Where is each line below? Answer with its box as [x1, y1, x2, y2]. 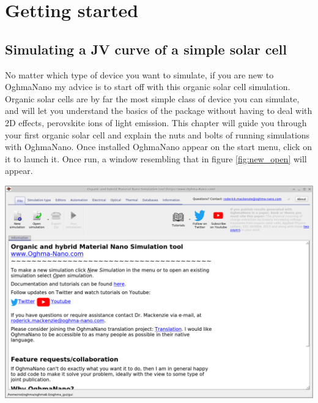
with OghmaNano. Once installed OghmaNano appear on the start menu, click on [5, 140, 312, 153]
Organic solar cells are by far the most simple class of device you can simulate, [5, 92, 300, 105]
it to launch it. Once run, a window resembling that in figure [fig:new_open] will [5, 152, 307, 165]
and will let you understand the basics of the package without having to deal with [5, 104, 312, 117]
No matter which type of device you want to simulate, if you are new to [5, 68, 274, 81]
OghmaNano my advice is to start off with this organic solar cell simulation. [5, 80, 290, 93]
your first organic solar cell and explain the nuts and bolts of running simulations [5, 128, 310, 141]
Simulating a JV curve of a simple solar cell [5, 39, 287, 58]
